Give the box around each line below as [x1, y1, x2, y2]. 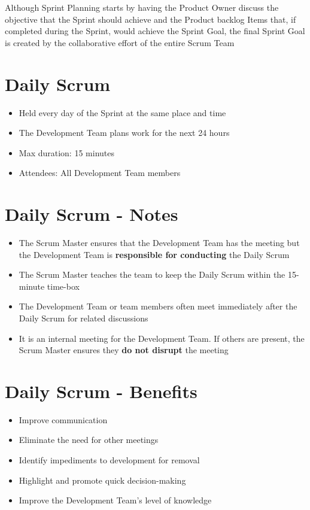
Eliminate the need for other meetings [19, 433, 159, 446]
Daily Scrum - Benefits [5, 378, 197, 403]
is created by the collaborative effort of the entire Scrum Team [5, 36, 235, 48]
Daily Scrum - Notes [5, 202, 178, 226]
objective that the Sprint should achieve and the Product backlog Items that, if [5, 13, 296, 25]
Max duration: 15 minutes [19, 146, 114, 159]
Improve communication [19, 413, 108, 426]
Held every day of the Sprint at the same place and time [19, 106, 226, 119]
